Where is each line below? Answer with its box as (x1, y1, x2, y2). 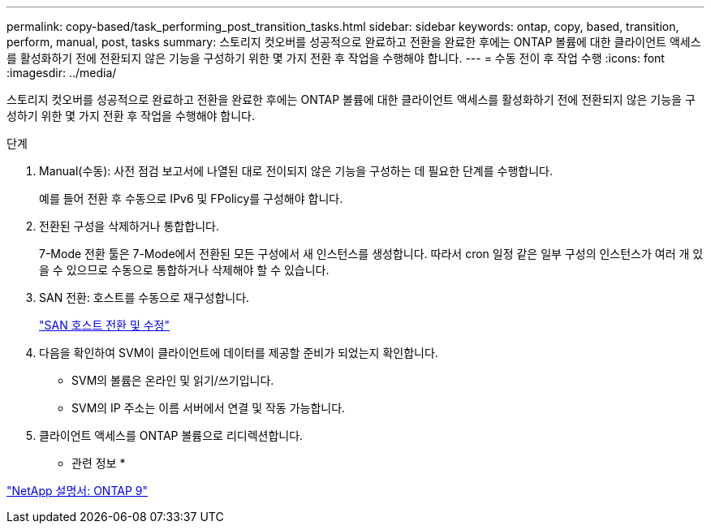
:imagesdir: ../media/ (6, 66, 117, 80)
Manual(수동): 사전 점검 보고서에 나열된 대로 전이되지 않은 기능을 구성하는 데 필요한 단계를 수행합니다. (39, 164, 553, 178)
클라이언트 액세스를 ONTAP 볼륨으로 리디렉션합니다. (39, 429, 304, 442)
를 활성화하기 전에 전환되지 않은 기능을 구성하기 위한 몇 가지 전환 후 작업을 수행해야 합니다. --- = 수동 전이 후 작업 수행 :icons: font (6, 51, 665, 65)
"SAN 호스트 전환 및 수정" (39, 318, 170, 332)
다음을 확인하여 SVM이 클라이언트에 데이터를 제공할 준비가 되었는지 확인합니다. (39, 346, 438, 360)
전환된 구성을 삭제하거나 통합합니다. (39, 219, 219, 233)
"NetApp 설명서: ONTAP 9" (6, 484, 149, 498)
